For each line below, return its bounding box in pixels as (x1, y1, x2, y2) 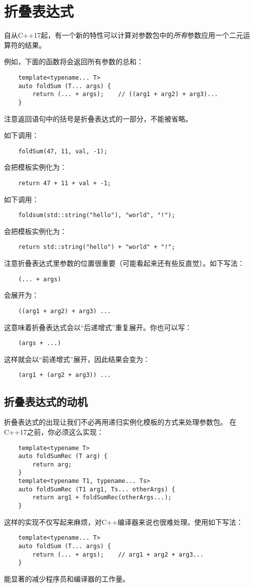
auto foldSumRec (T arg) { (18, 453, 108, 460)
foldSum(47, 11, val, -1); (18, 147, 108, 155)
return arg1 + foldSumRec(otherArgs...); (32, 494, 172, 501)
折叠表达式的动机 (4, 393, 88, 409)
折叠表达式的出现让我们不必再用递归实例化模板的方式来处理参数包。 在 (4, 417, 237, 427)
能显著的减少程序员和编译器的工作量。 (4, 573, 129, 584)
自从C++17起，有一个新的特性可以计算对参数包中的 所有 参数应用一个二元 (4, 30, 243, 40)
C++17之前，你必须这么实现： (4, 426, 104, 437)
